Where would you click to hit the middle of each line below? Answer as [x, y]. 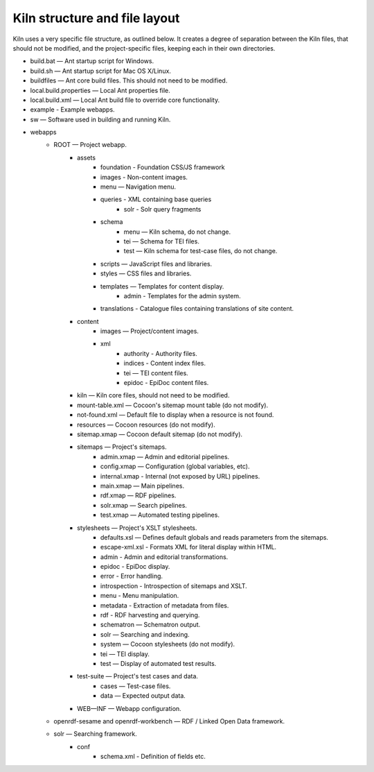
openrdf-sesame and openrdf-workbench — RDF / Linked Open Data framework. [169, 721]
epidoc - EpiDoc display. [135, 567]
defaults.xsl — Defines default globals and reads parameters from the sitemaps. [215, 537]
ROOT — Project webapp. [90, 145]
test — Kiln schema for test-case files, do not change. [201, 251]
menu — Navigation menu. [139, 187]
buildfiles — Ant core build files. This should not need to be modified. [129, 80]
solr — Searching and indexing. [145, 634]
